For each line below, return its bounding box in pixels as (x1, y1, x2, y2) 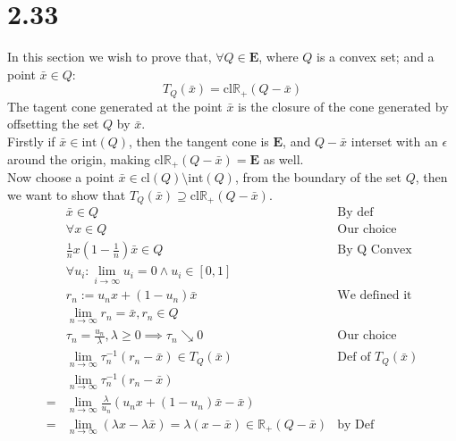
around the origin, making (7, 149, 150, 168)
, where (258, 47, 299, 66)
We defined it (337, 289, 412, 303)
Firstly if (7, 131, 55, 150)
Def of (337, 351, 371, 364)
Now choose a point (7, 168, 114, 186)
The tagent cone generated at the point (7, 96, 223, 115)
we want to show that (7, 185, 126, 204)
